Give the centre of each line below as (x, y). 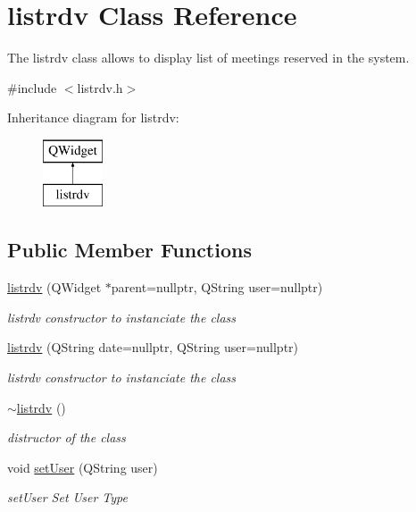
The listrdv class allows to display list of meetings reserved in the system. (208, 58)
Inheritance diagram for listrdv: (93, 118)
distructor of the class (67, 437)
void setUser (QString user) (83, 467)
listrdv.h (100, 87)
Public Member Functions (129, 250)
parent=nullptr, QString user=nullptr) (217, 287)
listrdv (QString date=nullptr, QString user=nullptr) (153, 347)
